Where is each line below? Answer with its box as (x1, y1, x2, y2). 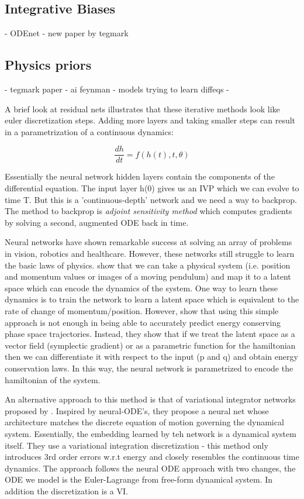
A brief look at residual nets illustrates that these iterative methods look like (5, 102, 280, 115)
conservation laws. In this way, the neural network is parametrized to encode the (5, 362, 293, 374)
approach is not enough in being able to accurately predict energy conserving (5, 316, 281, 328)
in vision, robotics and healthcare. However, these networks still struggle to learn (5, 247, 295, 259)
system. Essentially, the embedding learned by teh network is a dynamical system (5, 427, 296, 439)
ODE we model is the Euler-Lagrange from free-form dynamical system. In (5, 473, 273, 486)
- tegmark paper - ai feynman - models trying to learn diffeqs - (5, 83, 229, 95)
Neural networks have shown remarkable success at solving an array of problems (5, 236, 292, 248)
